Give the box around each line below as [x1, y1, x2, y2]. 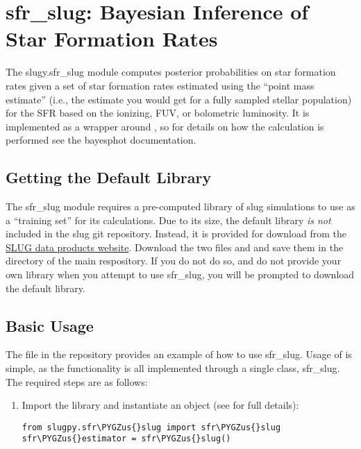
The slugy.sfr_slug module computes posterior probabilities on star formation [6, 65, 336, 79]
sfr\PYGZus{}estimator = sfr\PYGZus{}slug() [22, 434, 231, 444]
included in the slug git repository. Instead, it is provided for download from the [6, 226, 346, 241]
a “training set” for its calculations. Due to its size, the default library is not [6, 212, 331, 227]
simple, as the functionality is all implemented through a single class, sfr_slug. [6, 361, 340, 375]
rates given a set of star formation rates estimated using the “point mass [6, 78, 314, 92]
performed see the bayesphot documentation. [6, 133, 196, 147]
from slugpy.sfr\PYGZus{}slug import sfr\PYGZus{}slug [22, 422, 281, 432]
